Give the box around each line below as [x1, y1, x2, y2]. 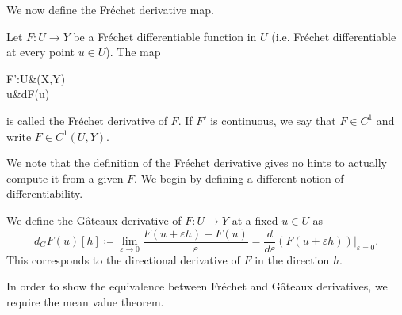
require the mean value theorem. [6, 293, 164, 309]
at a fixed [232, 211, 278, 228]
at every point [6, 44, 75, 60]
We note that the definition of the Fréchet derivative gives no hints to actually [6, 154, 387, 171]
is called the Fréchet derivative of [6, 112, 167, 128]
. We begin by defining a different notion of [134, 169, 344, 186]
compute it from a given [6, 169, 124, 186]
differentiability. [6, 185, 83, 202]
